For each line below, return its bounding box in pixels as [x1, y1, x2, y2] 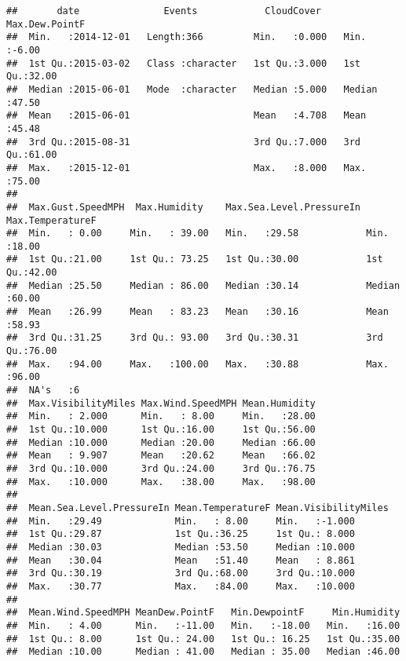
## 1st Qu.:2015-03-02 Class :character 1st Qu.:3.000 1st [6, 57, 361, 69]
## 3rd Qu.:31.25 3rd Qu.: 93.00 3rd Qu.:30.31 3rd [6, 332, 383, 344]
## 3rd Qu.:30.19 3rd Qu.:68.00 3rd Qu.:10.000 [6, 568, 355, 579]
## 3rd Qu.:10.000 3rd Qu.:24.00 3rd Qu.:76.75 [6, 462, 316, 474]
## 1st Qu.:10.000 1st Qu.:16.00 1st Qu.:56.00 [6, 424, 316, 435]
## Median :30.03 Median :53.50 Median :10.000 [6, 541, 355, 553]
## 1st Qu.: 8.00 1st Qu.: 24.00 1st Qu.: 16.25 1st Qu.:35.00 [6, 633, 401, 645]
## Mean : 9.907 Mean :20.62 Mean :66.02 [6, 450, 316, 462]
